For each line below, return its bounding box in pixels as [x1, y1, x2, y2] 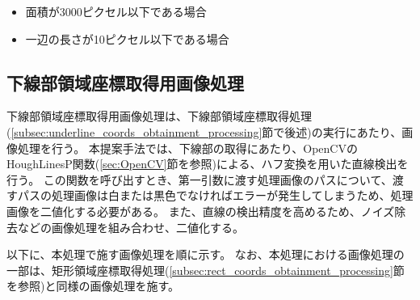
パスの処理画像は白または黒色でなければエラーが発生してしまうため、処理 [17, 187, 414, 204]
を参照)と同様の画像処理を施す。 [6, 277, 180, 294]
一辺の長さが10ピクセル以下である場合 [25, 30, 229, 47]
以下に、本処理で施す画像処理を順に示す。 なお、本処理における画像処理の [6, 246, 405, 263]
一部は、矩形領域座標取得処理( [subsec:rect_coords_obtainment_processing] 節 [6, 261, 405, 278]
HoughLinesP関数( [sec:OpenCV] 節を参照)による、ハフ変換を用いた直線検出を [6, 155, 409, 172]
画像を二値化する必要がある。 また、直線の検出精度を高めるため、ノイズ [6, 202, 395, 219]
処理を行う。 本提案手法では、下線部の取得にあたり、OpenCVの [17, 139, 358, 156]
